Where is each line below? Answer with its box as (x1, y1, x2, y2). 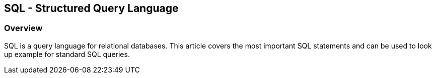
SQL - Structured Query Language (4, 2, 179, 14)
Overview (4, 23, 43, 33)
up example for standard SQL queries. (4, 49, 130, 58)
